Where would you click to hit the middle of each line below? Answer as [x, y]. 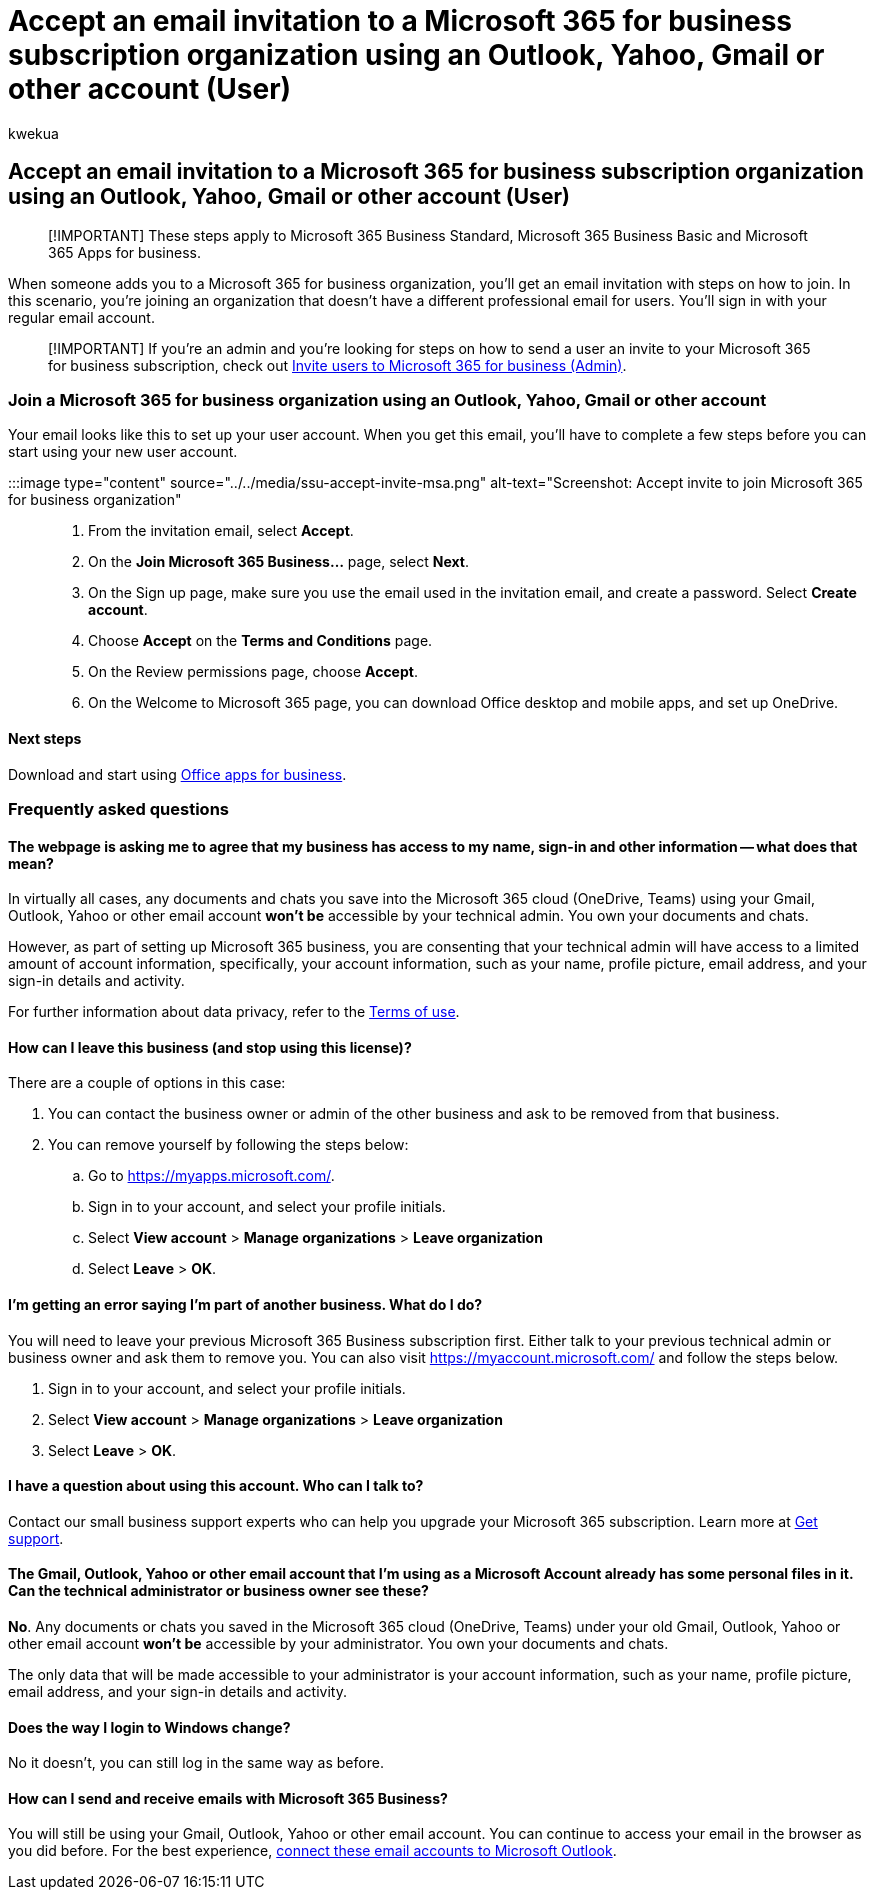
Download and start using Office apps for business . [177, 774]
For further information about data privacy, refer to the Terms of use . [234, 1012]
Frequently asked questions [118, 808]
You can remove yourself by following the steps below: [228, 1145]
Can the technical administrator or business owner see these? [218, 1591]
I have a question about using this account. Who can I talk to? [216, 1486]
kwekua [33, 133]
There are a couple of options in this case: [147, 1083]
